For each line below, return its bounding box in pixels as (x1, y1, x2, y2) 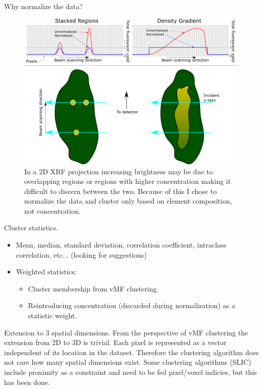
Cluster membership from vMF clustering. (28, 283, 159, 294)
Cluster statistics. (4, 222, 58, 233)
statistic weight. (28, 310, 77, 321)
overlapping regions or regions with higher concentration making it (24, 176, 231, 186)
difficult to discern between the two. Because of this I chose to (24, 185, 217, 196)
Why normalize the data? (4, 1, 83, 11)
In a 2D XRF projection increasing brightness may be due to (24, 166, 213, 176)
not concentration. (24, 205, 81, 216)
